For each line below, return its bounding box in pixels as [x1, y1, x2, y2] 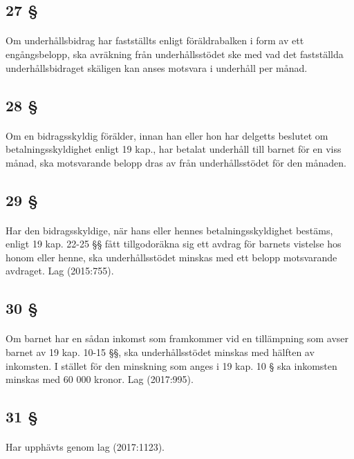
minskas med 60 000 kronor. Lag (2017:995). [6, 372, 194, 386]
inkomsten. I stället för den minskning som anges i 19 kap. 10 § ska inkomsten [6, 358, 337, 373]
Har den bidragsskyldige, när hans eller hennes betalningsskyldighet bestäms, [6, 223, 333, 237]
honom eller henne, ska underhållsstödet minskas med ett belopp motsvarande [6, 250, 337, 264]
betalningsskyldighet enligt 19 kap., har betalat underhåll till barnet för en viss [6, 142, 342, 156]
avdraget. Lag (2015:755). [6, 263, 114, 278]
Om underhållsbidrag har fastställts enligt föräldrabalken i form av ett [6, 33, 304, 48]
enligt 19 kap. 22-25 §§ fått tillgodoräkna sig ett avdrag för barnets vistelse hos [6, 236, 342, 251]
